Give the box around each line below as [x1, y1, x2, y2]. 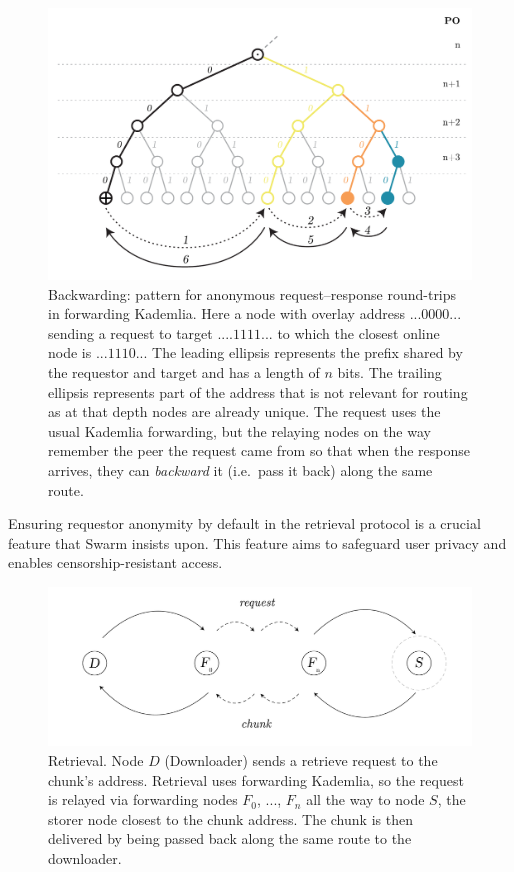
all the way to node [306, 789, 425, 810]
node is [48, 342, 92, 363]
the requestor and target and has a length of [48, 362, 320, 382]
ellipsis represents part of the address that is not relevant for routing [48, 381, 468, 402]
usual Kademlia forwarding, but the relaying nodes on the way [48, 420, 431, 441]
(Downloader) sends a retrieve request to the [164, 749, 438, 770]
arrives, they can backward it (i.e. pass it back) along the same [48, 459, 433, 480]
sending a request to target [48, 322, 213, 343]
